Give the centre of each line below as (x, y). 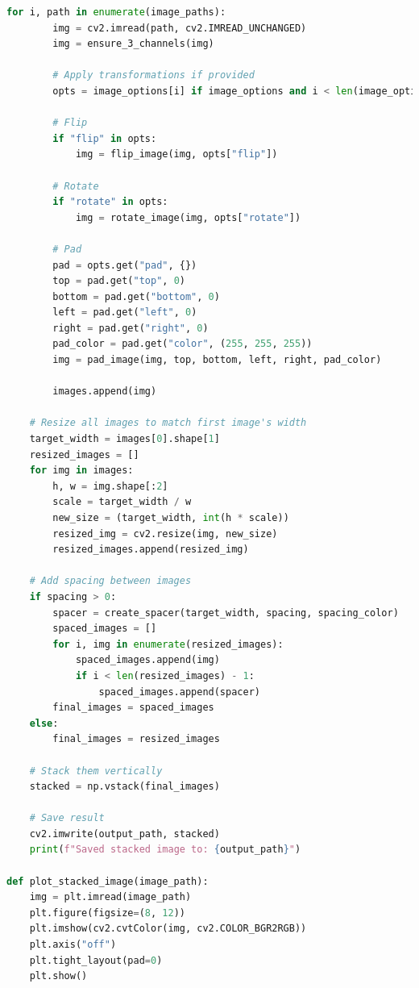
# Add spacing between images (110, 581)
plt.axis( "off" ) (73, 945)
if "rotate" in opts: (110, 202)
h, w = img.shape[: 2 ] (110, 486)
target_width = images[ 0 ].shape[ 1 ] (124, 439)
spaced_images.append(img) (147, 660)
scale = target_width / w (122, 502)
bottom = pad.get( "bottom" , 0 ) (136, 296)
